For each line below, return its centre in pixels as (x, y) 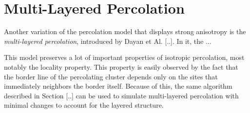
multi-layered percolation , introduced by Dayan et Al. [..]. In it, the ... (108, 41)
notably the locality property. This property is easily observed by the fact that (121, 66)
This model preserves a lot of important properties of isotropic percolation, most (124, 57)
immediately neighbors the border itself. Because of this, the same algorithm (118, 86)
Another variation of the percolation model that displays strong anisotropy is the (125, 31)
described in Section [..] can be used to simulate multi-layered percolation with (121, 95)
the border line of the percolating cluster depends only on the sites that (111, 76)
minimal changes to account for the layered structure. (84, 105)
